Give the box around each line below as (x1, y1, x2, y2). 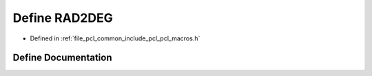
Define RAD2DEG (12, 10, 113, 25)
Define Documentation (12, 52, 112, 64)
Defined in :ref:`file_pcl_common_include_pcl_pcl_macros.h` (30, 34, 200, 42)
